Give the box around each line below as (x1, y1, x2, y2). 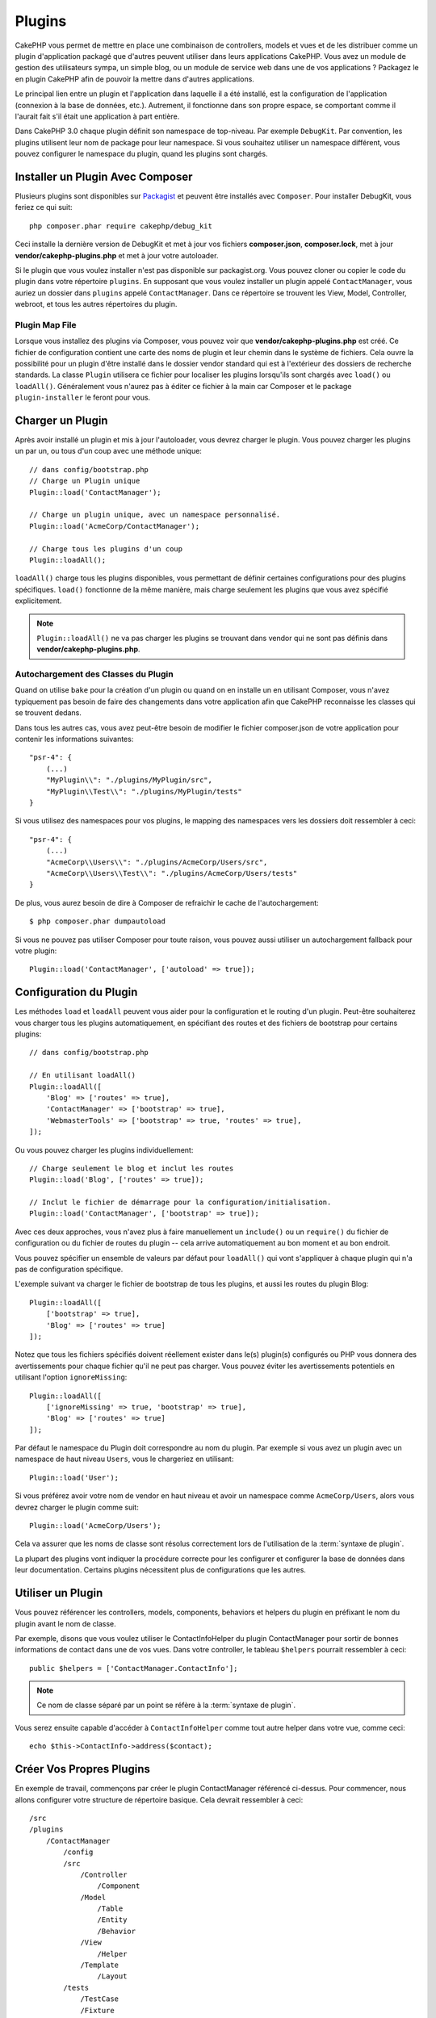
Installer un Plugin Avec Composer (15, 170, 193, 183)
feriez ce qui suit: (15, 203, 73, 212)
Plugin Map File (15, 319, 77, 330)
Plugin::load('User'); (29, 1473, 119, 1482)
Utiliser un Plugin (15, 1586, 103, 1600)
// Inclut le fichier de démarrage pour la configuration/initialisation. (29, 1198, 332, 1207)
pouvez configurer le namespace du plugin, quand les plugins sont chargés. (15, 149, 268, 159)
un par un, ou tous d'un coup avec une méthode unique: (15, 446, 202, 456)
